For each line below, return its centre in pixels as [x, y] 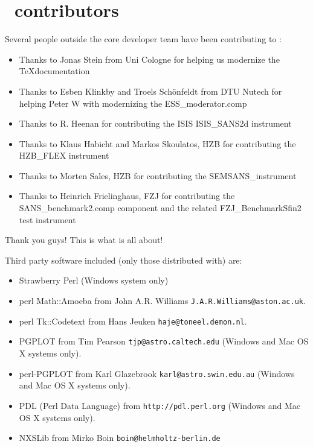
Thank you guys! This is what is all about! [84, 240]
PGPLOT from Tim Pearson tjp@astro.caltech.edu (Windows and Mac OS [164, 341]
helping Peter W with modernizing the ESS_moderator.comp [133, 103]
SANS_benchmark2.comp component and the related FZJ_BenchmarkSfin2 [160, 208]
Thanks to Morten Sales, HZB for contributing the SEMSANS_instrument [158, 175]
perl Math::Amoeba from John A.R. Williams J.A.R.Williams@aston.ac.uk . [162, 301]
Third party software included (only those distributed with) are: [124, 260]
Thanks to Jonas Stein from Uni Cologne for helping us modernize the [149, 59]
